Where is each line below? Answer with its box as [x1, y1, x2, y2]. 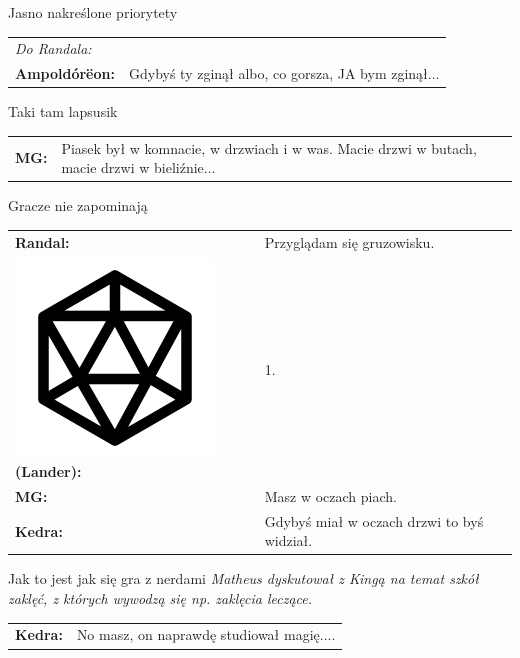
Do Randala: [15, 38, 92, 59]
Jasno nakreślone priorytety [8, 2, 178, 22]
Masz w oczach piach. [264, 485, 397, 506]
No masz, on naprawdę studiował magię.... [76, 624, 336, 645]
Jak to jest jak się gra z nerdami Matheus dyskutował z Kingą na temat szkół [8, 568, 479, 589]
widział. [264, 530, 313, 551]
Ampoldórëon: [15, 63, 115, 84]
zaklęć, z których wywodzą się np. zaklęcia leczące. [8, 588, 312, 609]
